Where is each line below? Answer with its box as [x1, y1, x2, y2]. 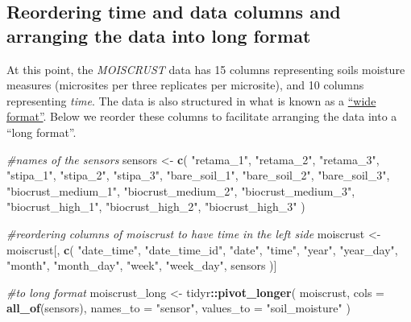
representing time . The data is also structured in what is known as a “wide [6, 92, 376, 109]
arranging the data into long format [6, 23, 311, 47]
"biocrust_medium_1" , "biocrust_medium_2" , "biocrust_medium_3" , [6, 182, 355, 199]
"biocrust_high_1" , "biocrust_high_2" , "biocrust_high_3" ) [6, 198, 305, 215]
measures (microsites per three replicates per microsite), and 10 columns [6, 76, 364, 93]
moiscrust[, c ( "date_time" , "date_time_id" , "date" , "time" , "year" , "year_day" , [6, 241, 398, 258]
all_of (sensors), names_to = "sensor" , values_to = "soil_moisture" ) [6, 299, 351, 316]
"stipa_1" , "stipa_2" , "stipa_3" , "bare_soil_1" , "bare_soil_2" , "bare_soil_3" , [6, 167, 390, 184]
